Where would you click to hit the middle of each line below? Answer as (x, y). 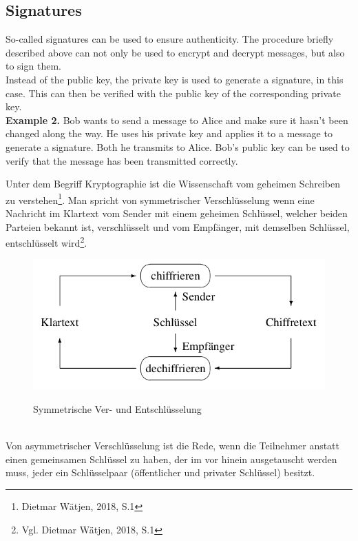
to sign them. (33, 66)
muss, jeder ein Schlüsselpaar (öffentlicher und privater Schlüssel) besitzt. (160, 472)
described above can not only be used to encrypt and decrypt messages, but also (175, 52)
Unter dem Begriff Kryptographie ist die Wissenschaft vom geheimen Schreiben (173, 184)
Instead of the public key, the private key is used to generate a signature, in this (175, 79)
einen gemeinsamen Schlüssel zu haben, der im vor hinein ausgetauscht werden (171, 459)
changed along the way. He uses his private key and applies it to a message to (169, 133)
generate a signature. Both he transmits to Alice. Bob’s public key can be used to (178, 146)
